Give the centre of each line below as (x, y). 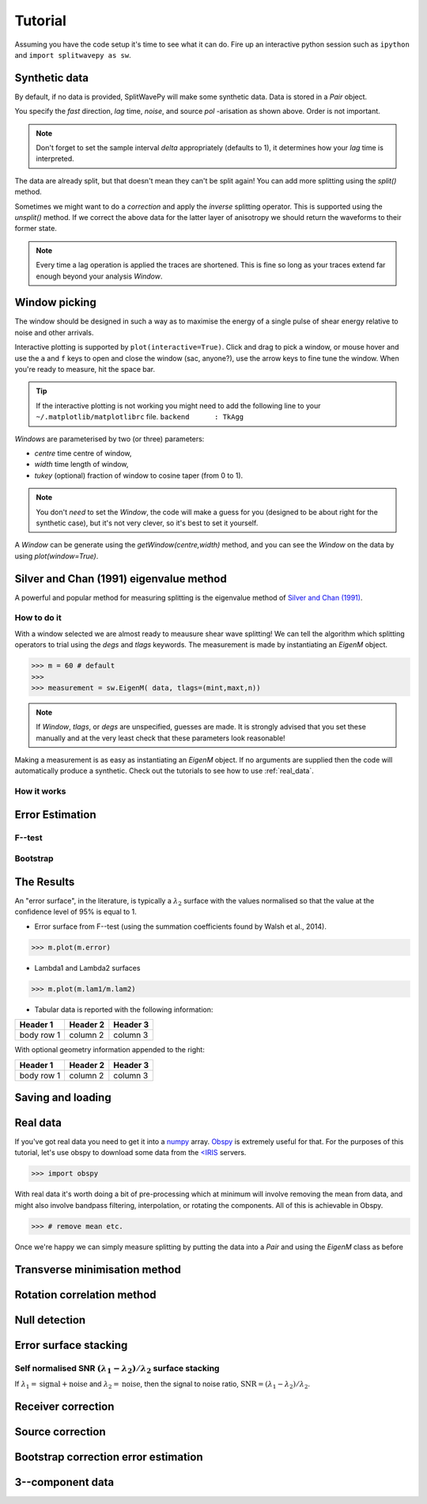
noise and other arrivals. (54, 332)
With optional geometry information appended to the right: (110, 1050)
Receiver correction (64, 1406)
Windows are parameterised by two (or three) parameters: (110, 438)
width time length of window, (81, 464)
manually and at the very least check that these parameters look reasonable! (161, 738)
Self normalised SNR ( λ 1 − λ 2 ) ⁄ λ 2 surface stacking (117, 1369)
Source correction (60, 1432)
